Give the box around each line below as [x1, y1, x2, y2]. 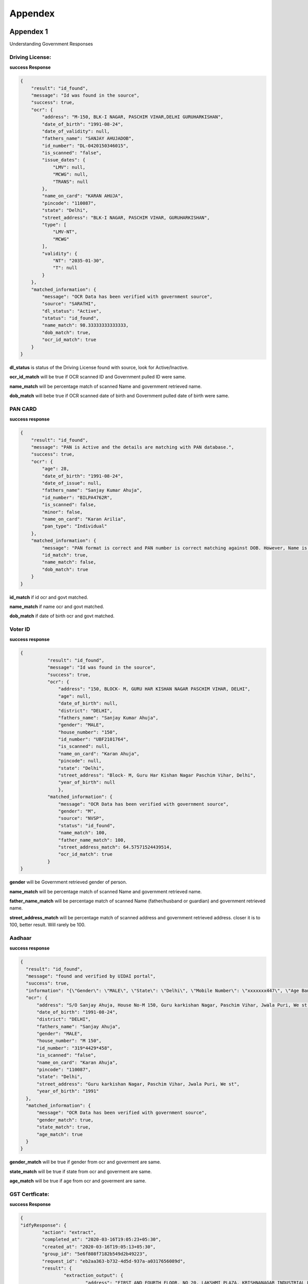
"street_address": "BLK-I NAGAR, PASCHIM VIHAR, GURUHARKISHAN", [42, 215, 210, 220]
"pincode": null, [58, 758, 102, 764]
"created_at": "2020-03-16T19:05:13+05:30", [42, 1243, 156, 1250]
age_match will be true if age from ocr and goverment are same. [9, 1178, 146, 1184]
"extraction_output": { [63, 1273, 123, 1278]
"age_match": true [36, 1131, 83, 1137]
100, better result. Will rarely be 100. [9, 922, 86, 928]
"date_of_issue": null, [42, 480, 102, 486]
